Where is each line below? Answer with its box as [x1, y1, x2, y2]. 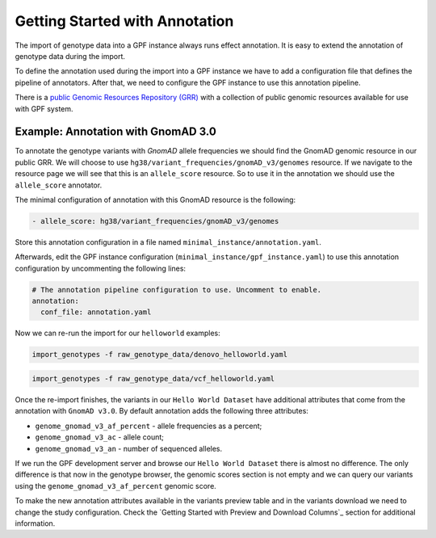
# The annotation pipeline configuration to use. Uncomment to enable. [31, 285, 322, 294]
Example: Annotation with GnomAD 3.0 [15, 125, 217, 139]
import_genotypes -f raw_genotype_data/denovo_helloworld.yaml [31, 350, 288, 359]
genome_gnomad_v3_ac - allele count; [35, 432, 165, 442]
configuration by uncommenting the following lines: [15, 263, 186, 273]
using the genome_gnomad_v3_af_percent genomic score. [15, 481, 217, 490]
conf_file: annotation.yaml [40, 308, 152, 317]
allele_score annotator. [15, 180, 103, 190]
